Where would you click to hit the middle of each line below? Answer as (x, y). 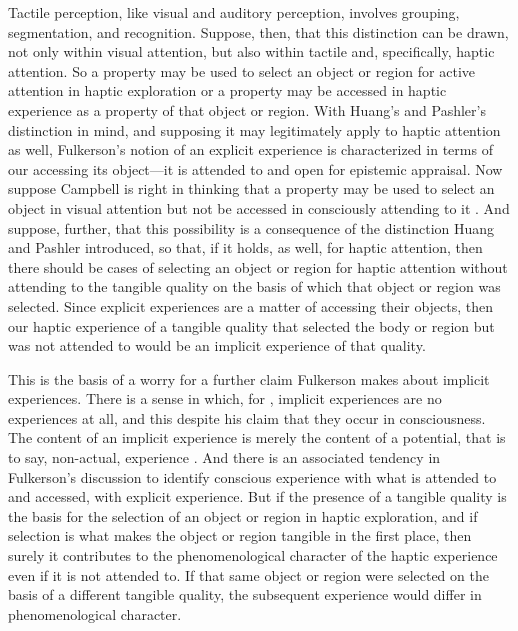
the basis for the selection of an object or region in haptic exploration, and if (243, 515)
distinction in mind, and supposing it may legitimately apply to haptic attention (254, 129)
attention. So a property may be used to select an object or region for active (241, 70)
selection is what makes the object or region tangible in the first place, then (240, 535)
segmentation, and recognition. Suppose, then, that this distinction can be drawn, (258, 31)
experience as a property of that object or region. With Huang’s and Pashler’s (247, 109)
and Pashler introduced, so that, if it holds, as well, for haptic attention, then (245, 247)
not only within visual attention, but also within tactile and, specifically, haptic (251, 51)
